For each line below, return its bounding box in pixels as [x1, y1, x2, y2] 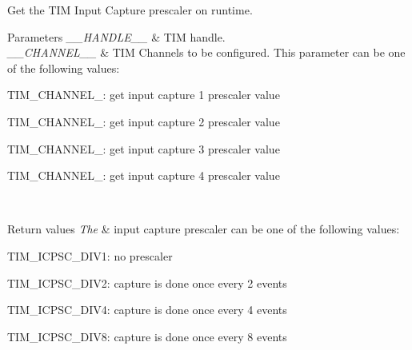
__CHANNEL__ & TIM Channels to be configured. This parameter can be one [7, 44, 406, 61]
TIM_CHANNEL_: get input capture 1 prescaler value [7, 86, 280, 103]
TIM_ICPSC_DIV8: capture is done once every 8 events [7, 328, 287, 344]
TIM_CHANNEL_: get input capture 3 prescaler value [7, 140, 280, 157]
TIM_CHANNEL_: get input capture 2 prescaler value [7, 113, 280, 129]
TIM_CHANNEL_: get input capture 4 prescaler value [7, 167, 280, 184]
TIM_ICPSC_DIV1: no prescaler [7, 247, 173, 264]
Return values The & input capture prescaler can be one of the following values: [7, 221, 400, 237]
